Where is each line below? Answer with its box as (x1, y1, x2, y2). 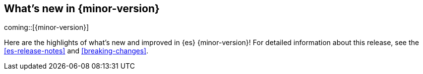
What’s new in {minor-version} (4, 2, 160, 15)
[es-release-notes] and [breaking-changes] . (4, 47, 148, 55)
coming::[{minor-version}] (4, 23, 89, 32)
